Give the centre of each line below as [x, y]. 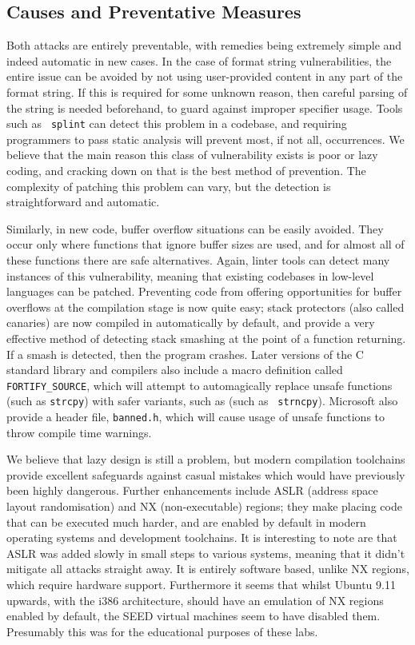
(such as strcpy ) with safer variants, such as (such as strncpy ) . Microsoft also [202, 401]
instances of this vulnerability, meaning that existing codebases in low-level [190, 275]
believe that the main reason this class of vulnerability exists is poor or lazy [192, 155]
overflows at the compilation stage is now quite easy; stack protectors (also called [206, 307]
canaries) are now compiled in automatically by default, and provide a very [191, 322]
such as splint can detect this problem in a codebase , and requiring [177, 123]
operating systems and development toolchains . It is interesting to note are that [202, 537]
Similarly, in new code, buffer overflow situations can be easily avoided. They [195, 228]
